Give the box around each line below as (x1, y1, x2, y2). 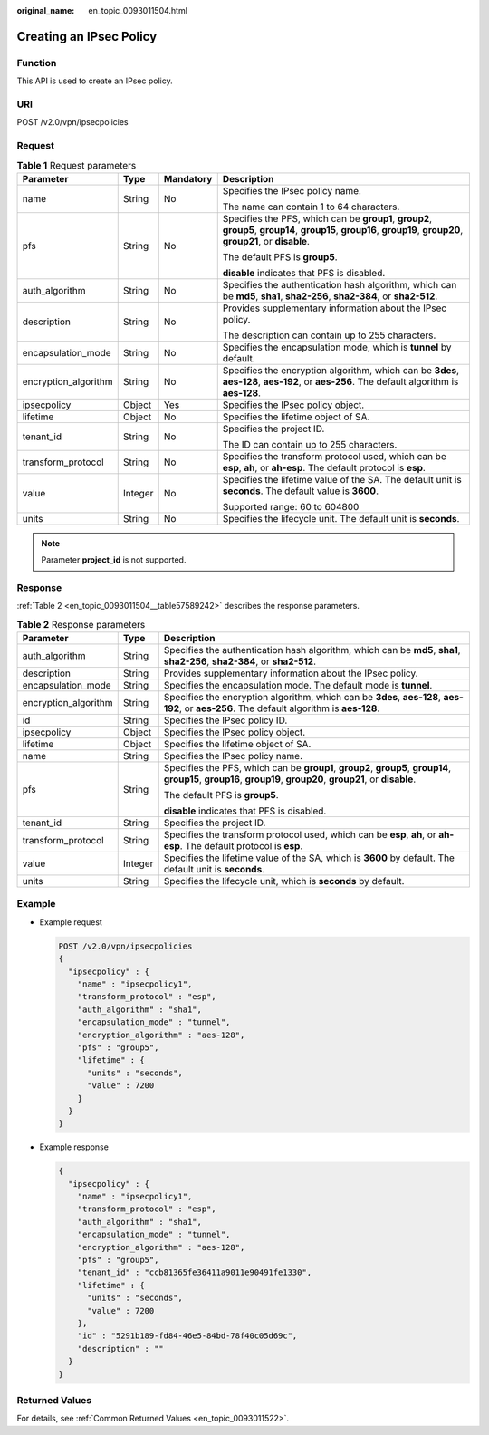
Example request (39, 916, 103, 928)
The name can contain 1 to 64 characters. (222, 200, 400, 213)
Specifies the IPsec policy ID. (163, 714, 288, 727)
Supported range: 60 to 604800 (222, 500, 360, 513)
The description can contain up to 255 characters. (222, 329, 436, 342)
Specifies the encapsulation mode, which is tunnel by (222, 341, 452, 353)
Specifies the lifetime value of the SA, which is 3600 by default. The (163, 852, 455, 864)
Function (16, 56, 57, 69)
